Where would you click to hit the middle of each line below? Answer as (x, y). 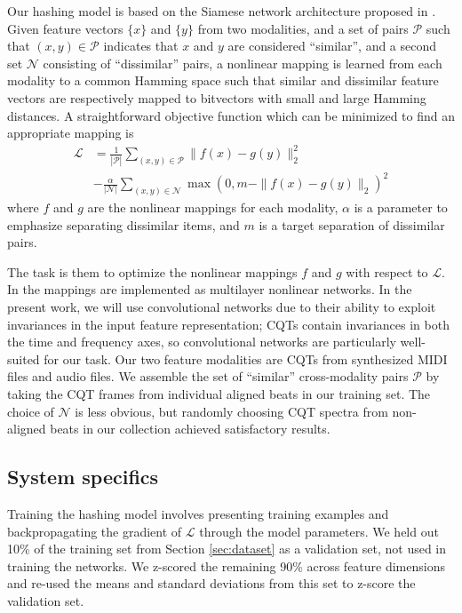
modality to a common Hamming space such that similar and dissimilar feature (223, 80)
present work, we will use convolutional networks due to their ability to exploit (222, 306)
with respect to (387, 271)
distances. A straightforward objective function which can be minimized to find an (231, 115)
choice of (31, 411)
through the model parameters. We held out (319, 531)
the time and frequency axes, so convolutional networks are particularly (202, 342)
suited (24, 358)
